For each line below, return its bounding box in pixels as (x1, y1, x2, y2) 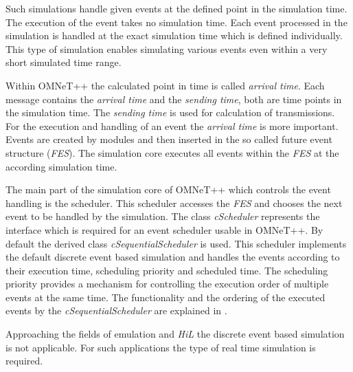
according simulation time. (5, 159, 117, 173)
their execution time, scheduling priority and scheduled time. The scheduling (5, 263, 328, 277)
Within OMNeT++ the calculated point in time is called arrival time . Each (5, 78, 325, 92)
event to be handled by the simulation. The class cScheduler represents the (5, 209, 320, 223)
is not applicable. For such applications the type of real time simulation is (5, 340, 316, 354)
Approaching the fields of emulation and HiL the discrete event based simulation (5, 327, 345, 341)
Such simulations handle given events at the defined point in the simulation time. (5, 1, 348, 15)
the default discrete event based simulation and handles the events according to (5, 250, 340, 264)
